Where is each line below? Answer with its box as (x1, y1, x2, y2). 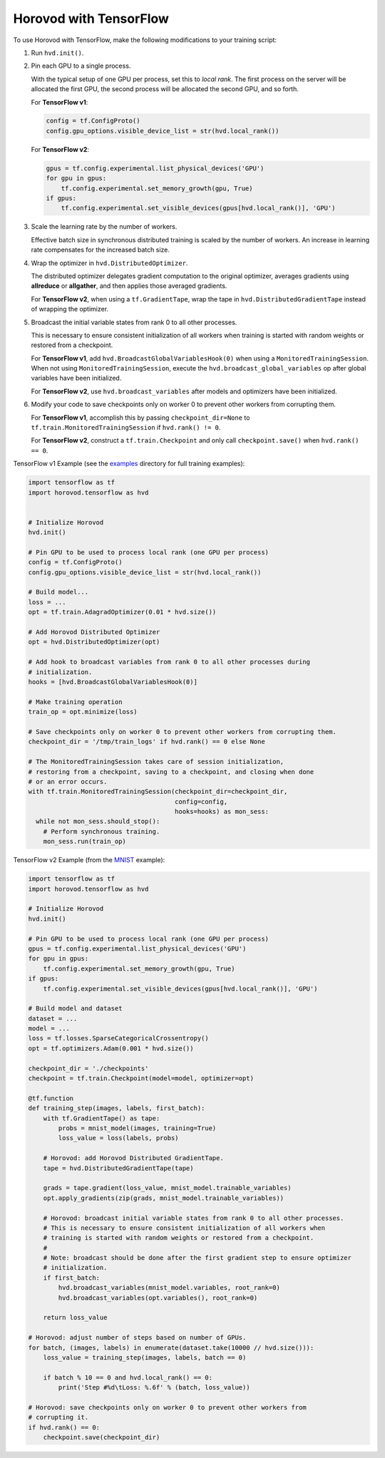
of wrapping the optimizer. (31, 305, 109, 314)
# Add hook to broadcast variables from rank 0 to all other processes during (28, 658, 310, 666)
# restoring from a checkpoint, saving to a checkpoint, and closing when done (28, 767, 314, 776)
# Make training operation (28, 698, 123, 705)
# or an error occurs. (28, 777, 108, 785)
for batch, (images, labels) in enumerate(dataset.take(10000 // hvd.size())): (28, 1343, 314, 1352)
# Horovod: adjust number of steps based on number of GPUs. (28, 1333, 247, 1342)
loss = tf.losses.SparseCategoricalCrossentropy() (28, 1034, 210, 1043)
